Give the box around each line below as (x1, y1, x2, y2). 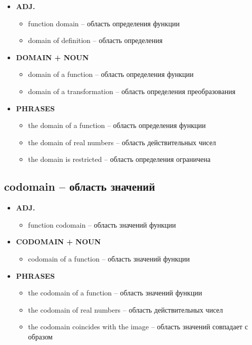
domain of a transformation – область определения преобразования (28, 85, 236, 96)
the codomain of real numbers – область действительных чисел (28, 304, 223, 315)
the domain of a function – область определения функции (28, 120, 206, 131)
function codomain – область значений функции (28, 219, 176, 230)
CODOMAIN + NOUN (16, 236, 101, 247)
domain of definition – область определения (28, 35, 163, 46)
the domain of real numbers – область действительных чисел (28, 137, 216, 147)
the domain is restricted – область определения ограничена (28, 154, 211, 164)
